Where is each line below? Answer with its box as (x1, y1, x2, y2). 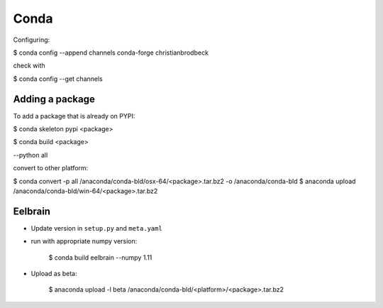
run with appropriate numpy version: (30, 237, 138, 246)
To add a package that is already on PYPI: (13, 111, 135, 120)
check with (13, 61, 45, 70)
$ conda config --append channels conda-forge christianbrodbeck (13, 48, 209, 57)
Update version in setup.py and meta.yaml (30, 224, 162, 232)
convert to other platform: (13, 164, 89, 172)
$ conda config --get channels (13, 75, 103, 83)
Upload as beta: (30, 270, 77, 278)
